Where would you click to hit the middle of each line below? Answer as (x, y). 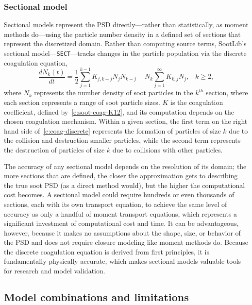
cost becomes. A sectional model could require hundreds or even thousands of (119, 195)
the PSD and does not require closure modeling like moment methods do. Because (126, 242)
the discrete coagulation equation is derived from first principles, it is (107, 251)
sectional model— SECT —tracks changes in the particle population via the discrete (125, 53)
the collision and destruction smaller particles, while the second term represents (122, 140)
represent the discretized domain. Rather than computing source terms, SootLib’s (125, 43)
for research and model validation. (55, 271)
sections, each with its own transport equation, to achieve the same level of (116, 204)
